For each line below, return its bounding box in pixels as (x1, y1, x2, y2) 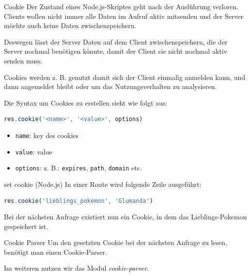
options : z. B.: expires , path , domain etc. (15, 163, 142, 173)
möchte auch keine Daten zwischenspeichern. (4, 20, 137, 31)
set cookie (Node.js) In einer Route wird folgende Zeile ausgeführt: (4, 179, 202, 189)
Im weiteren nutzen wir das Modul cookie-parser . (4, 263, 149, 273)
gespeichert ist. (4, 221, 48, 231)
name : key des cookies (15, 130, 79, 140)
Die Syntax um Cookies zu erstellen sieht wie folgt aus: (4, 97, 168, 107)
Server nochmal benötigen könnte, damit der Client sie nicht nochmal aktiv (4, 46, 228, 56)
